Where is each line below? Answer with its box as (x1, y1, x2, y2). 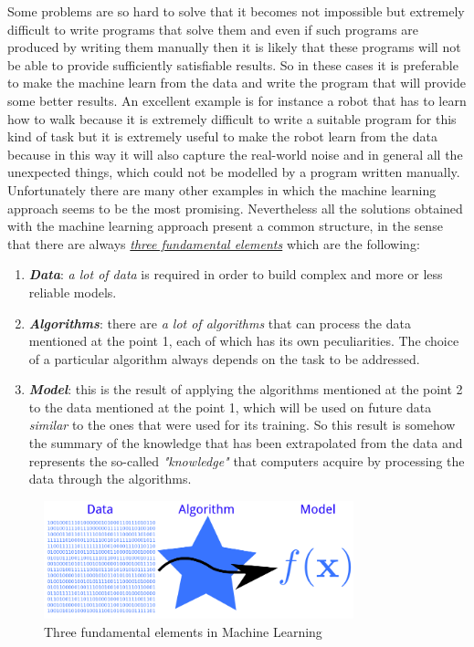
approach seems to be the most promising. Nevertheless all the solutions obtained (7, 198, 463, 217)
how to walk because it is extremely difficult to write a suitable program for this (7, 109, 457, 128)
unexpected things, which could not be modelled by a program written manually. (7, 162, 460, 182)
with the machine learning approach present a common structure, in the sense (7, 216, 443, 235)
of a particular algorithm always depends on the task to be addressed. (28, 349, 420, 368)
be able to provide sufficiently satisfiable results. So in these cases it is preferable (7, 55, 458, 74)
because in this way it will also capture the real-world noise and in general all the (7, 144, 463, 163)
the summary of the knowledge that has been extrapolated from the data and (28, 433, 463, 453)
